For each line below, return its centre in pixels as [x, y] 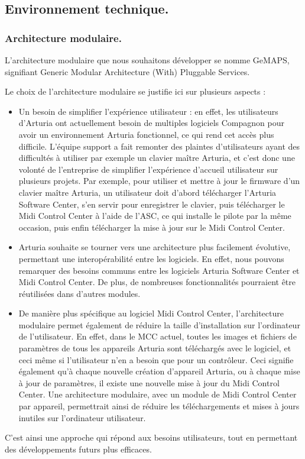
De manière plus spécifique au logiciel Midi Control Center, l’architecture [151, 313]
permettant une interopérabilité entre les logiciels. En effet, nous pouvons [151, 258]
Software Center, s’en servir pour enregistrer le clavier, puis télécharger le [152, 204]
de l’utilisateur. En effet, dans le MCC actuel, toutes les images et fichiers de [158, 336]
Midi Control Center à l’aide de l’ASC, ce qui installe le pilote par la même [155, 216]
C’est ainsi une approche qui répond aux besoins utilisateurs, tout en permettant [151, 437]
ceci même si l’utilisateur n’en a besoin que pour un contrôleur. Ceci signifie [156, 359]
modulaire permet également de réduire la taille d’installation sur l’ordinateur [159, 324]
